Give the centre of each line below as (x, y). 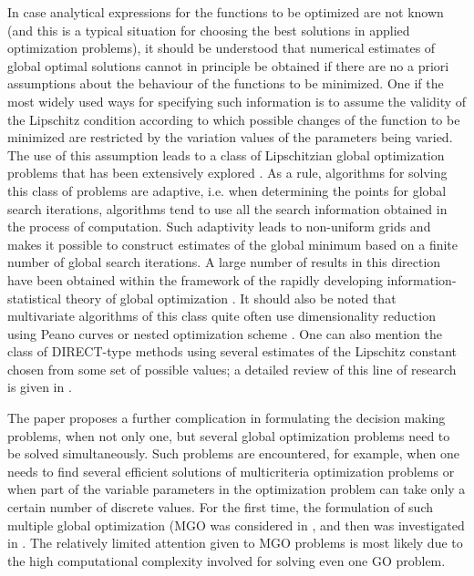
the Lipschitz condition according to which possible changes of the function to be (234, 119)
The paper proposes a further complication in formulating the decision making (227, 418)
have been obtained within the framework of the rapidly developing (195, 279)
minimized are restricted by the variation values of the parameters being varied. (230, 137)
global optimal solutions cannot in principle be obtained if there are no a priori (228, 65)
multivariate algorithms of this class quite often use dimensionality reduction (222, 316)
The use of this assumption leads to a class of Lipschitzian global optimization (226, 154)
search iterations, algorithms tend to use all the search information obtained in (227, 208)
